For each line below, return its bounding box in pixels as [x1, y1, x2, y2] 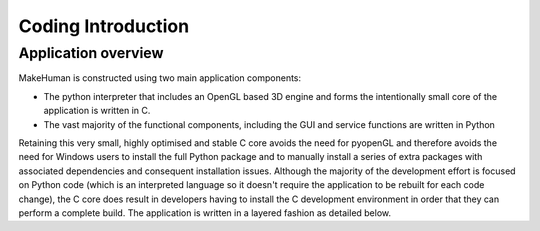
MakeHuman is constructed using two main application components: [18, 72, 302, 84]
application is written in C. [43, 105, 151, 117]
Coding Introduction [18, 15, 190, 37]
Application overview [18, 44, 164, 62]
